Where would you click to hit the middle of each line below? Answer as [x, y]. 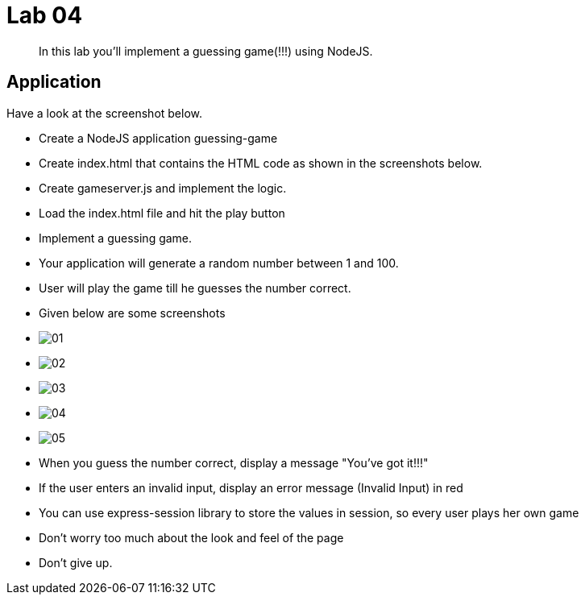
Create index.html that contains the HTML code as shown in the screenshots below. [261, 163]
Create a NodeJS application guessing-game [158, 138]
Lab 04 [45, 15]
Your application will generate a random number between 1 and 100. [219, 263]
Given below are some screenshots [132, 313]
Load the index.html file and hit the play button [162, 213]
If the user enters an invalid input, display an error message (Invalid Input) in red [251, 487]
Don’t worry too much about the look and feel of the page [191, 537]
